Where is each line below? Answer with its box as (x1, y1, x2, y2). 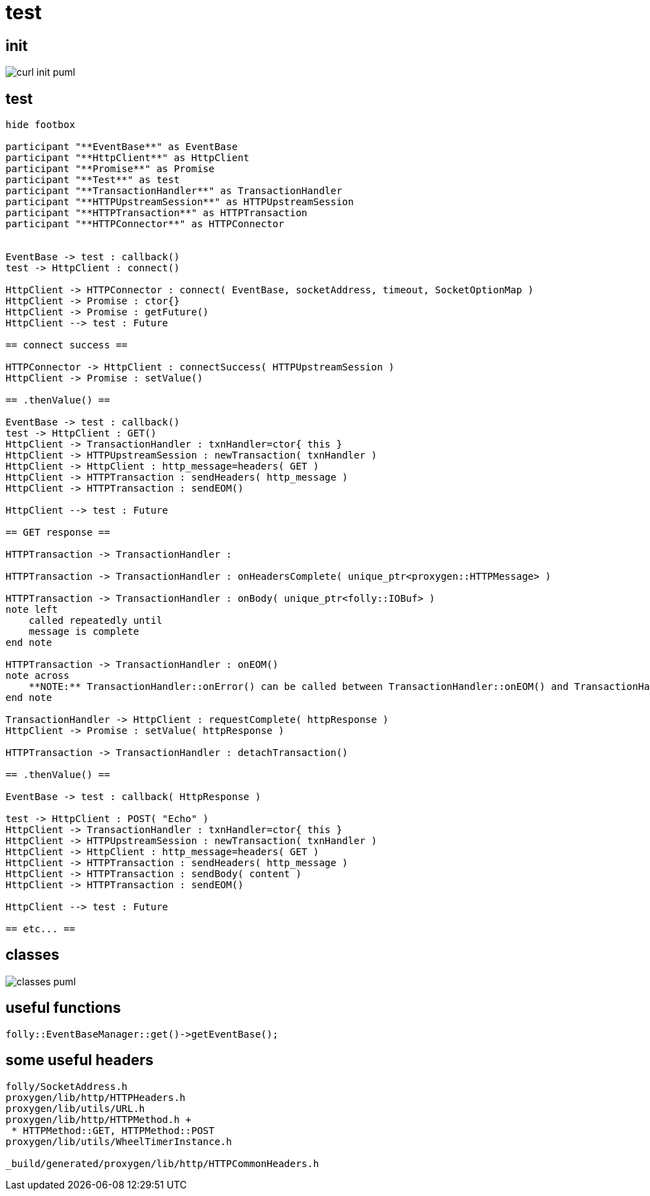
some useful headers (6, 1051, 154, 1069)
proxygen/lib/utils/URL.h (6, 1102, 145, 1114)
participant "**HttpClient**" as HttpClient (6, 152, 250, 164)
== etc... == (6, 923, 76, 935)
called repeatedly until (28, 615, 162, 627)
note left (6, 604, 58, 616)
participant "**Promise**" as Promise (6, 163, 215, 175)
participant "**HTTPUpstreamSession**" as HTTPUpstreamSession (6, 196, 354, 208)
